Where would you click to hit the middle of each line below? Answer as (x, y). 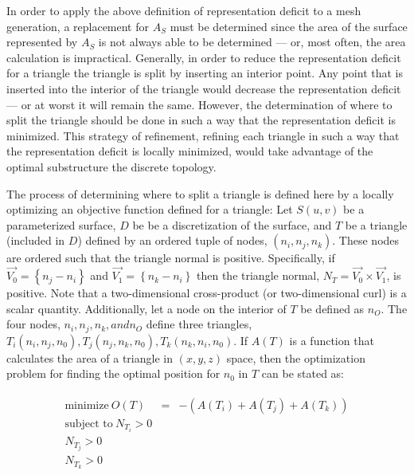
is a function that (332, 340)
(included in (36, 240)
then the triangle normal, (258, 275)
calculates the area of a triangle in (90, 357)
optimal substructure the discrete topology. (111, 166)
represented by (42, 42)
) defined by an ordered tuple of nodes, (172, 240)
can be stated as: (303, 373)
